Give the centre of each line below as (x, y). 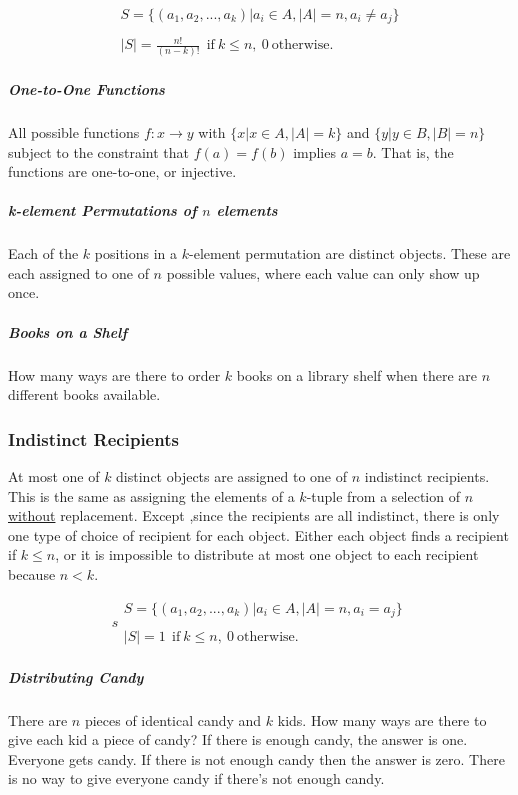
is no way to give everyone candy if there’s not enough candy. (196, 778)
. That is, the (413, 151)
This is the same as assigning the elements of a (151, 495)
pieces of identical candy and (173, 719)
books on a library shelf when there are (357, 374)
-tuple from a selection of (383, 495)
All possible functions (74, 131)
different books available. (84, 394)
